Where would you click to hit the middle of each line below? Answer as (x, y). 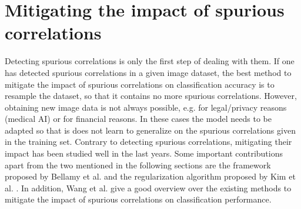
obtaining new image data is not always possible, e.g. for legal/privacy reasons (146, 107)
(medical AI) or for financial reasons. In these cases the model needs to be (138, 119)
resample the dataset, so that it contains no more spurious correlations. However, (151, 96)
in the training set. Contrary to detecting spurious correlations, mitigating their (148, 142)
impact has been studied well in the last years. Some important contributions (144, 153)
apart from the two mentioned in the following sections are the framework (138, 165)
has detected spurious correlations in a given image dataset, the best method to (148, 72)
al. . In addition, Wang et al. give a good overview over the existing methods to (148, 188)
